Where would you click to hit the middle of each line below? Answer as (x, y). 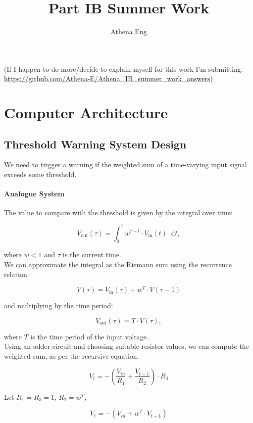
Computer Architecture (86, 113)
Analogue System (34, 194)
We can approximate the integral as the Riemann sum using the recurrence (118, 264)
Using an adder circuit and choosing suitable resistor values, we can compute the (126, 346)
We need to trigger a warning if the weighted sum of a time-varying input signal (126, 164)
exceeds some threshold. (40, 174)
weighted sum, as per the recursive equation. (72, 356)
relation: (17, 274)
